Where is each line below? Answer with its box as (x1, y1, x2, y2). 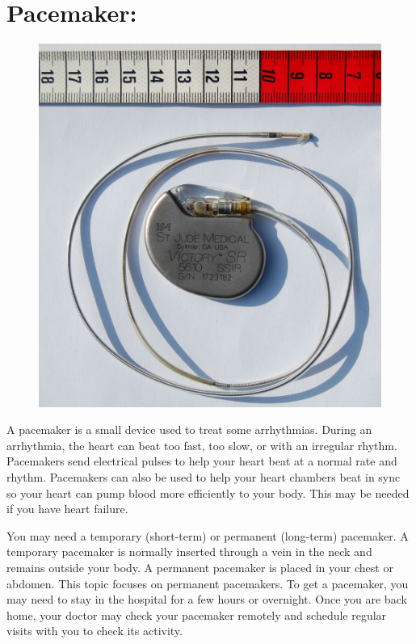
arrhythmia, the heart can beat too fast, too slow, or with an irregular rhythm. (6, 436, 397, 453)
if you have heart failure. (6, 500, 128, 517)
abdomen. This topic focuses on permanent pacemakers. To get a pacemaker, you (6, 575, 409, 591)
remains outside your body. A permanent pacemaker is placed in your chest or (6, 558, 393, 575)
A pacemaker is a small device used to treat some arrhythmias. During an (6, 421, 372, 438)
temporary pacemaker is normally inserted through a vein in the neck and (6, 543, 372, 560)
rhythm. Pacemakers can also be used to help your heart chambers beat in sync (6, 468, 401, 485)
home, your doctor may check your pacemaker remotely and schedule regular (6, 606, 387, 623)
